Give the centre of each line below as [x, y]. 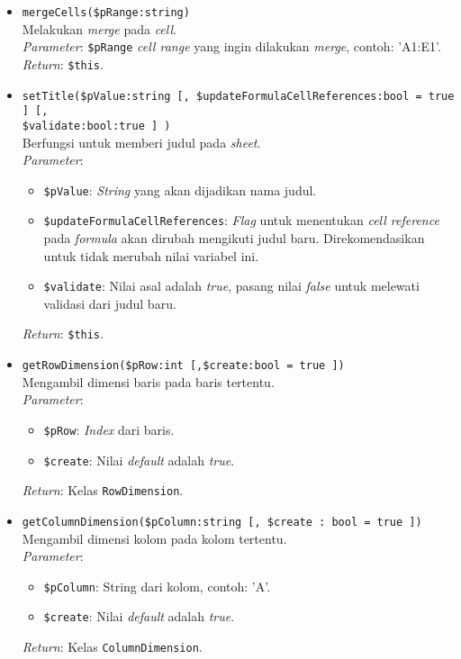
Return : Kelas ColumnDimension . [112, 647]
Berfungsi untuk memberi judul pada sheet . [141, 142]
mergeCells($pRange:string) [106, 13]
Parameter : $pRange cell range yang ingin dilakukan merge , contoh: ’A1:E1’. [231, 46]
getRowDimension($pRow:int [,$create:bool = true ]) [183, 366]
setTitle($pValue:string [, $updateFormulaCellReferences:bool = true [238, 96]
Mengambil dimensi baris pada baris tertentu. [148, 381]
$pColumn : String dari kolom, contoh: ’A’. [157, 586]
